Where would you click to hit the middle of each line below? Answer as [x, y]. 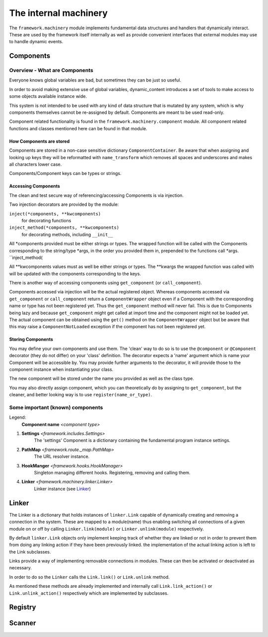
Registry [23, 607]
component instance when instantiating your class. [61, 369]
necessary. [21, 568]
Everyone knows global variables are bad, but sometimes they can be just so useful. [95, 80]
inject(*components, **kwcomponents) [55, 214]
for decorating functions [46, 220]
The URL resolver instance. [62, 456]
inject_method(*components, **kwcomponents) [64, 228]
